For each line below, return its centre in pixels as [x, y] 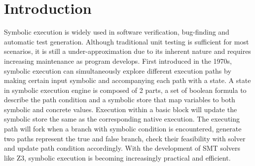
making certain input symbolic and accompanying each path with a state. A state [127, 80]
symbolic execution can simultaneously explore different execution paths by [118, 70]
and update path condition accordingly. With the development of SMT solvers [122, 148]
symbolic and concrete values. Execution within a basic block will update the [121, 109]
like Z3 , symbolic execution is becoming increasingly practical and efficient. [117, 157]
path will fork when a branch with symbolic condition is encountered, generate [123, 129]
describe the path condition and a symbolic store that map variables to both [120, 100]
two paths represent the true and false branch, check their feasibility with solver [125, 138]
